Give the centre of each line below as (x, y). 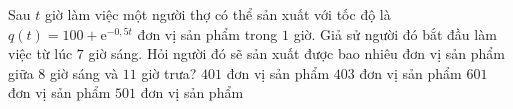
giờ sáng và (84, 72)
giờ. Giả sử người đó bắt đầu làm (395, 33)
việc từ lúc (40, 53)
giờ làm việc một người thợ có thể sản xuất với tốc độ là (217, 14)
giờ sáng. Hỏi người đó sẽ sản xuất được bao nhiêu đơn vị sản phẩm (296, 53)
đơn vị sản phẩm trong (207, 33)
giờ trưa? (169, 72)
